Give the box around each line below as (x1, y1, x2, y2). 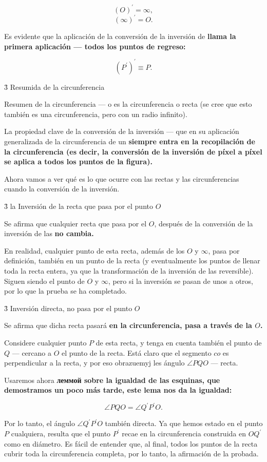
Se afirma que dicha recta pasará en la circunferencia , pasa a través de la (4, 320, 252, 331)
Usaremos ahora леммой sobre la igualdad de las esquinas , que (4, 374, 220, 385)
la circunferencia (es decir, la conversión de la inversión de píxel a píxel (4, 146, 262, 157)
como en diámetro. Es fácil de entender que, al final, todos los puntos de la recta (4, 438, 258, 449)
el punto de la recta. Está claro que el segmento (62, 347, 212, 358)
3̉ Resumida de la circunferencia (4, 81, 105, 92)
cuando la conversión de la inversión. (4, 183, 120, 194)
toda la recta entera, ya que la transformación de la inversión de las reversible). (4, 265, 254, 276)
